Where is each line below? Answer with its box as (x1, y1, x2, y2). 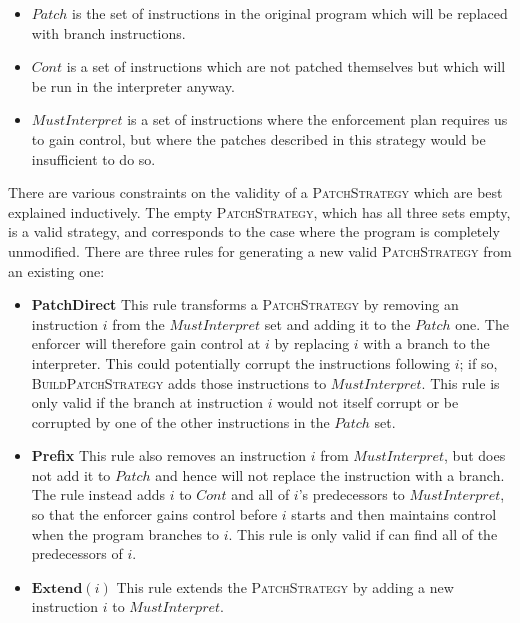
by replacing (274, 333, 350, 354)
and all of (231, 484, 290, 505)
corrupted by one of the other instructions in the (31, 411, 330, 432)
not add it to (31, 464, 111, 485)
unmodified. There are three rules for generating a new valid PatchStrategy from (8, 240, 512, 261)
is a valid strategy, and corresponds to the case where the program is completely (8, 221, 500, 242)
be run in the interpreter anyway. (31, 75, 235, 96)
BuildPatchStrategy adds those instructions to (31, 372, 327, 393)
